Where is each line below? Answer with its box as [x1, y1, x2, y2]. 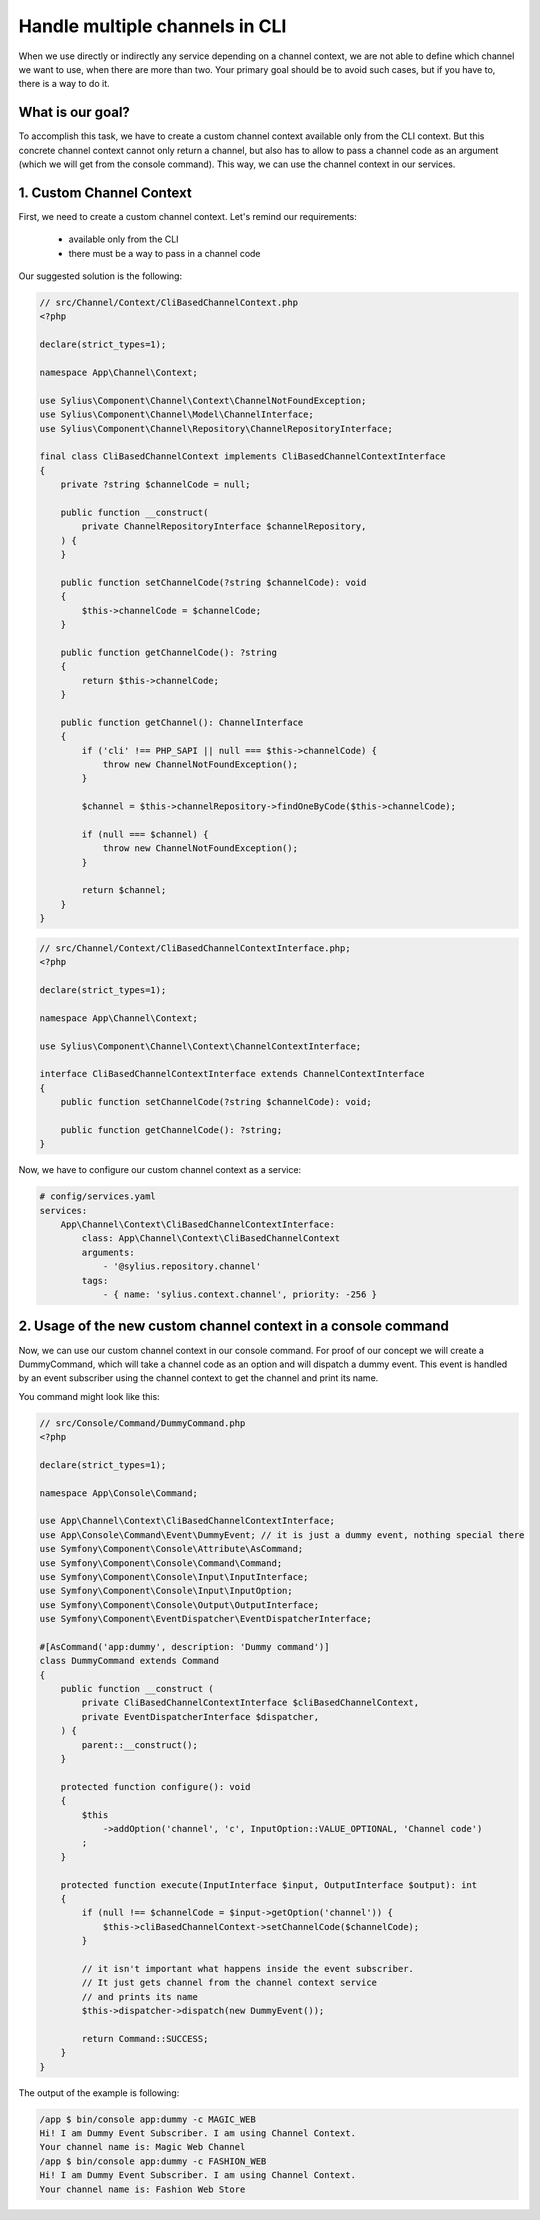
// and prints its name [81, 1991, 199, 2002]
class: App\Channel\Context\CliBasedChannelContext [81, 1233, 341, 1244]
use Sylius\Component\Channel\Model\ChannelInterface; [39, 409, 314, 420]
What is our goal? [18, 104, 130, 121]
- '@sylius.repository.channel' [102, 1261, 262, 1272]
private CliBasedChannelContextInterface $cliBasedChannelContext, [81, 1697, 420, 1709]
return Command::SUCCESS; [81, 2033, 209, 2044]
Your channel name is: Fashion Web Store [39, 2183, 246, 2195]
